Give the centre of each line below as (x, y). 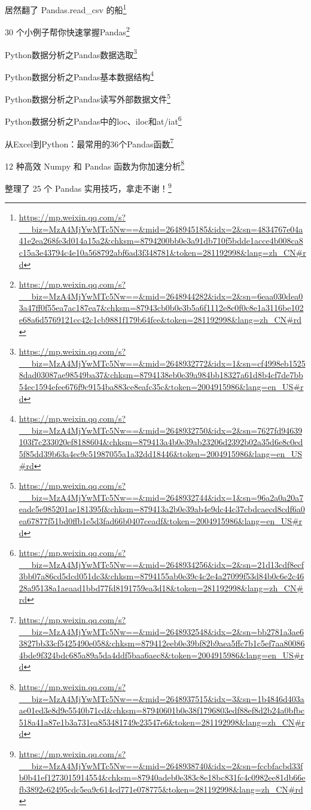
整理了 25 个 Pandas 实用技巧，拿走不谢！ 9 (88, 187)
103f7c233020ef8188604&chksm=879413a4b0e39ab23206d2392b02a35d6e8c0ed (161, 442)
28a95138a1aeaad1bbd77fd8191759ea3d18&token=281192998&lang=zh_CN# (161, 587)
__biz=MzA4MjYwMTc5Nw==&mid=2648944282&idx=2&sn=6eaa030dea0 (161, 296)
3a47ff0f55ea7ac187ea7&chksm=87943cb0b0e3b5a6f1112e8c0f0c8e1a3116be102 (161, 308)
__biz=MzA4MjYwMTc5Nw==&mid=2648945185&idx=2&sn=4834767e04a (161, 229)
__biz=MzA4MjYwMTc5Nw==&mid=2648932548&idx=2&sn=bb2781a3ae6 (161, 631)
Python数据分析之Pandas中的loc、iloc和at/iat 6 (93, 120)
